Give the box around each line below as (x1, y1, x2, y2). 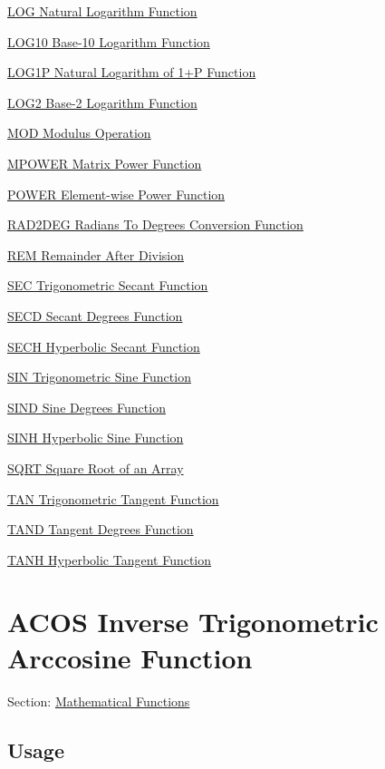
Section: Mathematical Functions (7, 691, 190, 710)
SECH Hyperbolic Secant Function (7, 336, 200, 355)
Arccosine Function (7, 638, 253, 676)
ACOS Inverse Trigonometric (7, 603, 379, 640)
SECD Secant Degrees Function (7, 306, 183, 325)
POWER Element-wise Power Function (7, 184, 226, 203)
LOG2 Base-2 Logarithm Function (7, 92, 197, 112)
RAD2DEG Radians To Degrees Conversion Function (7, 215, 303, 234)
